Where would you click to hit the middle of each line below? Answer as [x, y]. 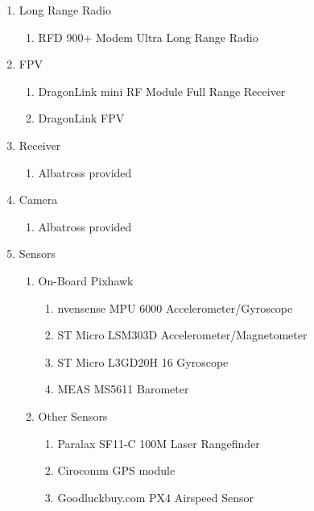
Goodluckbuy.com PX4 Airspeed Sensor [156, 497]
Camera [38, 199]
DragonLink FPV [81, 118]
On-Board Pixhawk [86, 280]
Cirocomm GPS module [116, 470]
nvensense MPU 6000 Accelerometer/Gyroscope [175, 307]
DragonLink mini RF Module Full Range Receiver [162, 91]
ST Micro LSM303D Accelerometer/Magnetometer [182, 335]
